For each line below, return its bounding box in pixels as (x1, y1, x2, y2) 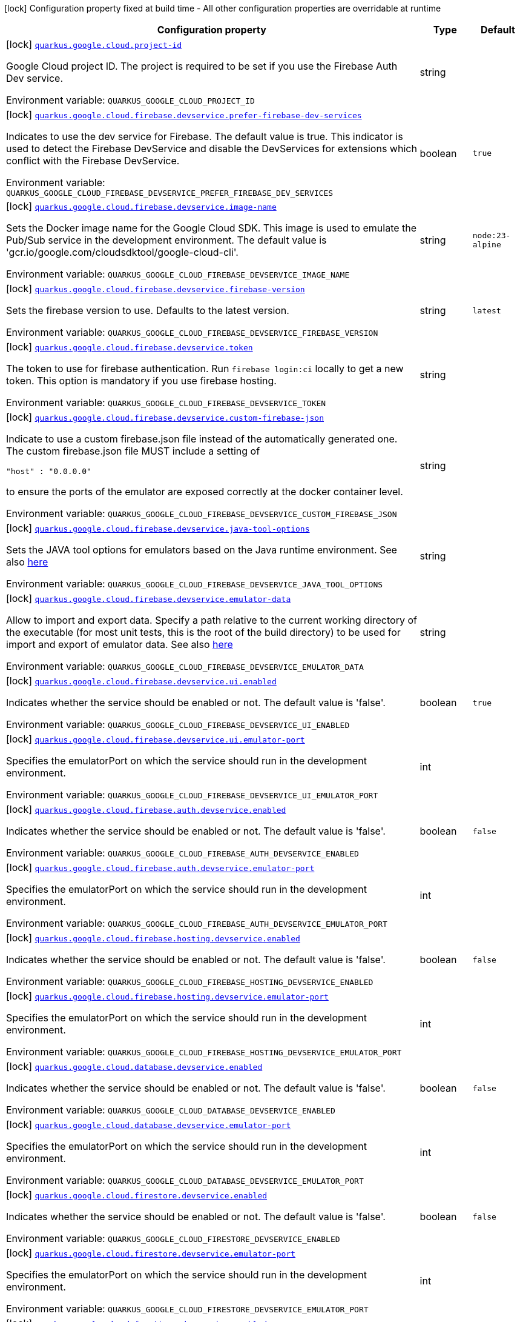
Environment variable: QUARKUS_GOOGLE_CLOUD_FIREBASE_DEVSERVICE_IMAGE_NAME (6, 268, 350, 280)
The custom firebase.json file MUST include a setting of (6, 445, 260, 457)
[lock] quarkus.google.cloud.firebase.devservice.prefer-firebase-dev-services (6, 108, 362, 121)
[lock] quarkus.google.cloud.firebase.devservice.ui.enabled (6, 675, 277, 687)
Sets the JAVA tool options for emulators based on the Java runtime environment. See (6, 544, 397, 556)
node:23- (472, 231, 511, 240)
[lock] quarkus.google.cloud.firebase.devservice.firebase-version (6, 282, 305, 295)
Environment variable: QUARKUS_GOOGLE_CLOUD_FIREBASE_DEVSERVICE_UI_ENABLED (6, 718, 350, 730)
